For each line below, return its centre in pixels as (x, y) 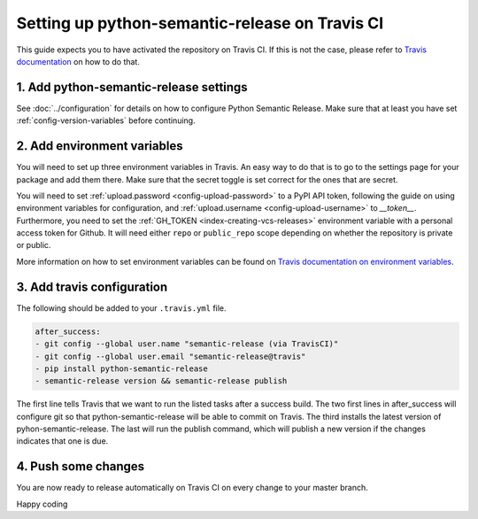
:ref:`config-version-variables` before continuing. (106, 120)
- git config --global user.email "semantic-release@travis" (170, 356)
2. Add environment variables (100, 146)
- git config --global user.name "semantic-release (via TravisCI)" (187, 344)
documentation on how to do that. (78, 61)
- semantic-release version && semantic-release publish (161, 381)
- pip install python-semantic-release (121, 368)
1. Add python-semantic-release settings (132, 87)
